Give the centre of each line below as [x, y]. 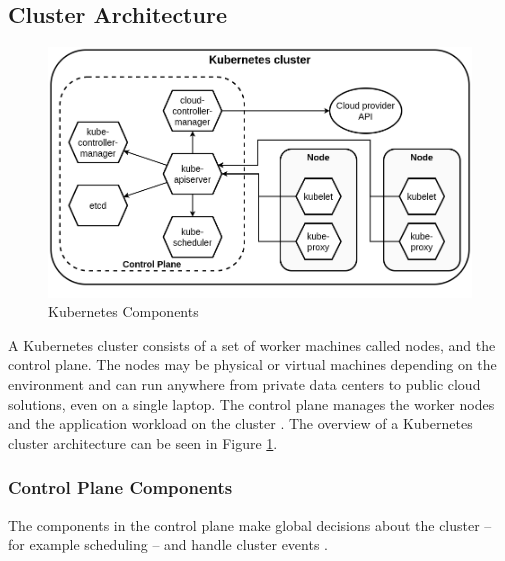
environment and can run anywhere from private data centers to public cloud [244, 384]
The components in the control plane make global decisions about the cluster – [250, 524]
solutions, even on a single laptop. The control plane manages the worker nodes [251, 403]
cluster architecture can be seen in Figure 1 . [143, 442]
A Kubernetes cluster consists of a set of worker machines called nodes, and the [252, 344]
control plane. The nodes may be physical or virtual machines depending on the [252, 364]
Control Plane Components [120, 487]
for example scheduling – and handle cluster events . [168, 544]
